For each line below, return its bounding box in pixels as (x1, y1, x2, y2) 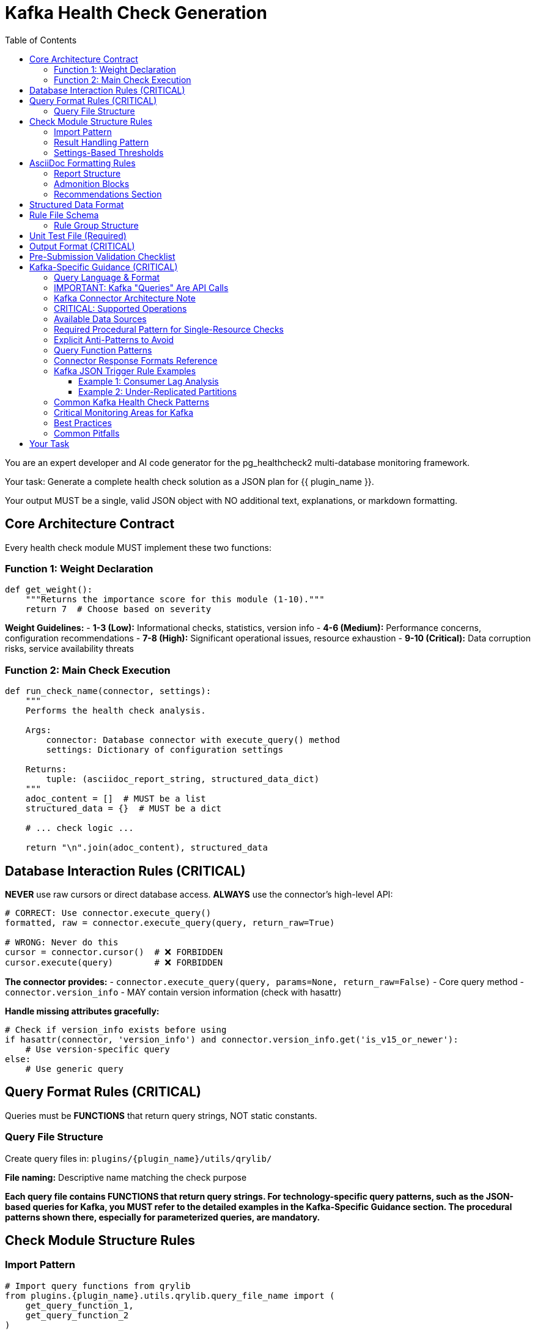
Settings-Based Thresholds (54, 147, 164, 158)
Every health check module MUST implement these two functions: (5, 542, 271, 553)
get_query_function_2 (25, 1310, 129, 1320)
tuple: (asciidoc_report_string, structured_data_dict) (46, 774, 320, 785)
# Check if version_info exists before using (5, 1024, 227, 1035)
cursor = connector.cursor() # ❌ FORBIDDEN (5, 947, 223, 957)
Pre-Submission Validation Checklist (29, 251, 175, 262)
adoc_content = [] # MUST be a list (25, 794, 206, 804)
